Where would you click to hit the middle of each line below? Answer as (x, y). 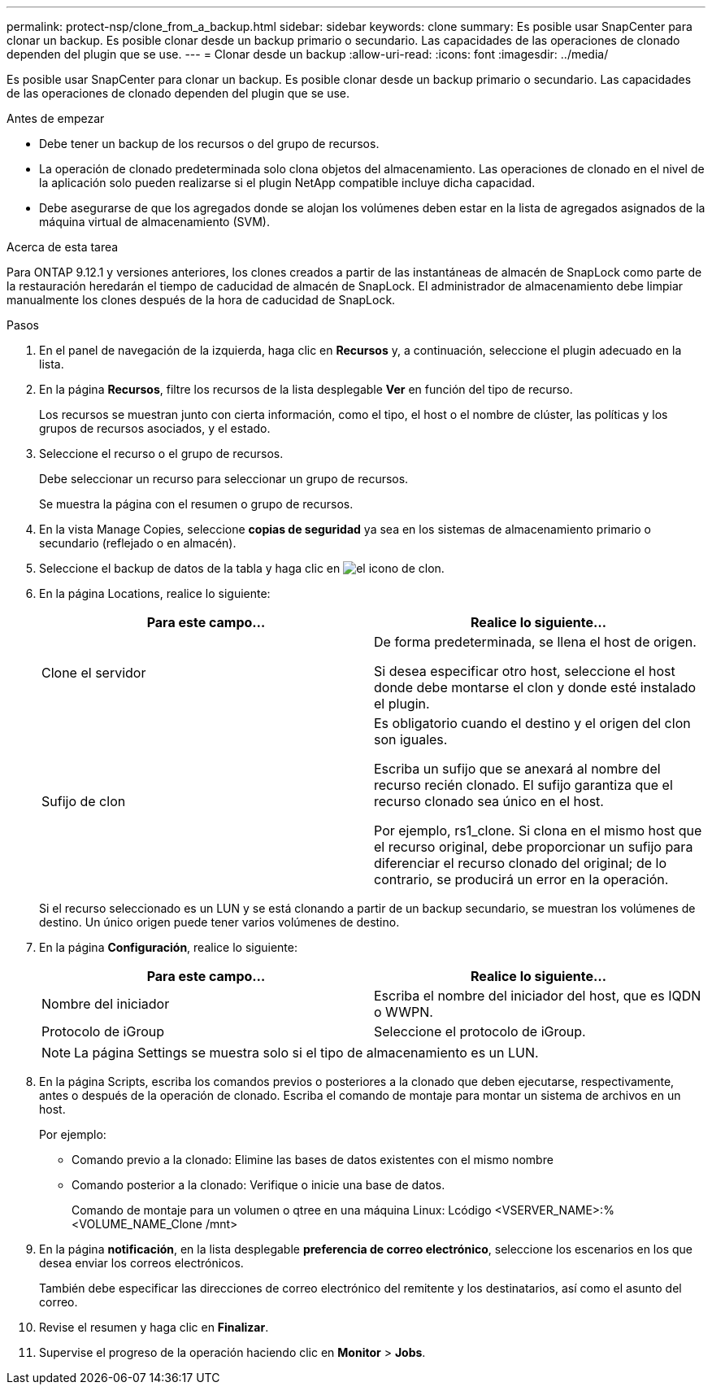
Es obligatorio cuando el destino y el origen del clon (532, 723)
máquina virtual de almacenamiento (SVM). (154, 222)
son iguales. (411, 739)
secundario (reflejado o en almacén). (138, 543)
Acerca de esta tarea (63, 247)
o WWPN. (404, 1012)
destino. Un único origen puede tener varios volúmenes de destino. (219, 922)
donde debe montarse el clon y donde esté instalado (535, 687)
